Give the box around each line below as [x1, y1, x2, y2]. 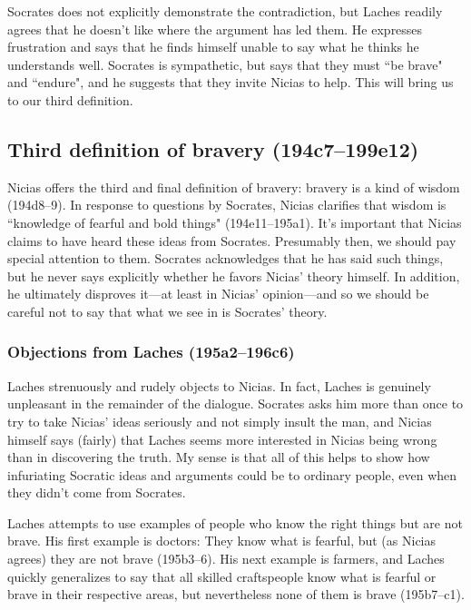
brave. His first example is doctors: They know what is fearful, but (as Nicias [7, 531, 437, 550]
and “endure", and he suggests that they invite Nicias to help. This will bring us [7, 73, 454, 92]
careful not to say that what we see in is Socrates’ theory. [7, 301, 328, 320]
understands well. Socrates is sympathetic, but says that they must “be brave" [7, 54, 443, 74]
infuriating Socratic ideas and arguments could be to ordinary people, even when [7, 465, 457, 484]
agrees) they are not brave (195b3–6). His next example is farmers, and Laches [7, 549, 445, 568]
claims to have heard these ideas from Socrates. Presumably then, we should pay [7, 231, 456, 250]
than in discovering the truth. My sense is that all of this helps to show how [7, 448, 430, 467]
